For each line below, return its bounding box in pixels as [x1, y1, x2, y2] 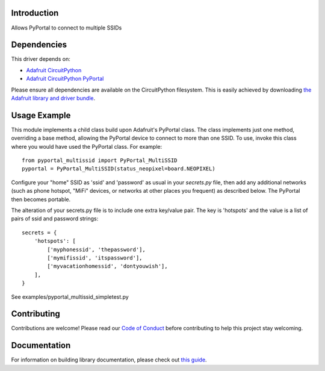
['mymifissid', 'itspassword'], [47, 254, 143, 261]
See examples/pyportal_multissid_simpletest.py [11, 293, 129, 301]
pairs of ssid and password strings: [11, 215, 99, 222]
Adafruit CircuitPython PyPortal [26, 75, 104, 83]
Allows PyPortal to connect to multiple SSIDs [11, 24, 122, 31]
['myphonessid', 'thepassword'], [47, 246, 146, 253]
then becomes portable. [11, 196, 71, 203]
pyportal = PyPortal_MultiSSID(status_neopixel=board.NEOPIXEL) [22, 166, 216, 172]
